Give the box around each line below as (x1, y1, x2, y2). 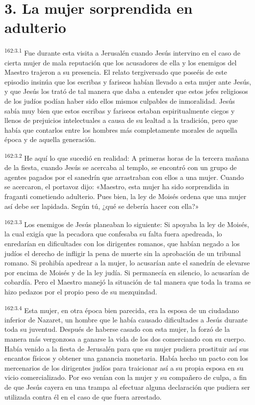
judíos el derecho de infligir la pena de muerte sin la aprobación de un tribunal (4, 248, 241, 258)
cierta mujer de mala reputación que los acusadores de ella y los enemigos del (4, 57, 237, 67)
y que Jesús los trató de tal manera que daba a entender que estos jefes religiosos (4, 86, 248, 96)
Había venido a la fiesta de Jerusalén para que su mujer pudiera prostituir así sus (4, 343, 249, 353)
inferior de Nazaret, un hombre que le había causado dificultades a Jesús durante (4, 314, 248, 324)
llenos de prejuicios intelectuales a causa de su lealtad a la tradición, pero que (4, 115, 238, 125)
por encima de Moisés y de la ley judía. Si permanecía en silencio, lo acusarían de (4, 267, 249, 277)
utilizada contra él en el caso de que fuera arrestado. (4, 391, 162, 402)
